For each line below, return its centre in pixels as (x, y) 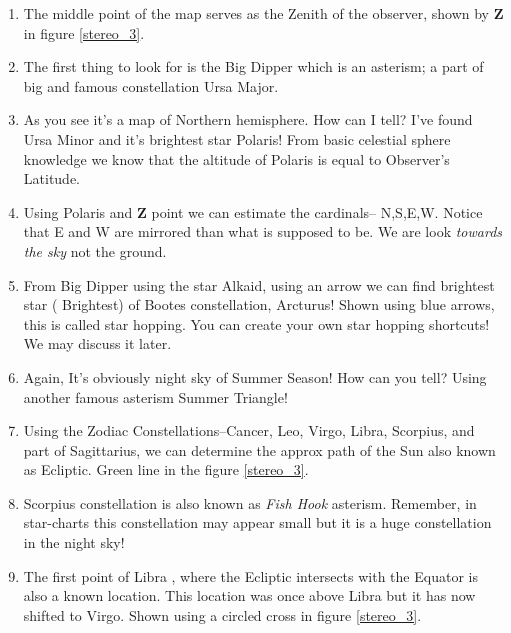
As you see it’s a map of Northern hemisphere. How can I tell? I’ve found (248, 119)
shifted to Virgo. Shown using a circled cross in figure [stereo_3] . (222, 614)
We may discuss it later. (97, 343)
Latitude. (52, 178)
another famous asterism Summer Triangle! (155, 396)
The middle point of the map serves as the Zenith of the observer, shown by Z (263, 13)
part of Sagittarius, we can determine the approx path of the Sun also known (259, 449)
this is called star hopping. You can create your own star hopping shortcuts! (256, 323)
